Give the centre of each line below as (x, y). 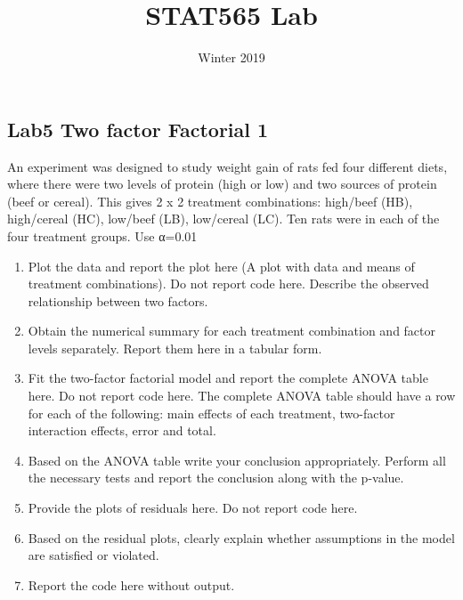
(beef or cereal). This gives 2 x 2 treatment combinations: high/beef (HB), (210, 201)
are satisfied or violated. (93, 555)
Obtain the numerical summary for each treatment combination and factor (232, 331)
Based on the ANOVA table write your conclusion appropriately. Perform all (237, 460)
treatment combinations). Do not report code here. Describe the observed (228, 284)
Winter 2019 (231, 57)
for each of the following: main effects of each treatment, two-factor (211, 413)
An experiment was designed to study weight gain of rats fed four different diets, (227, 166)
